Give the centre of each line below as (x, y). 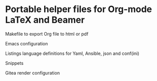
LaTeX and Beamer (45, 20)
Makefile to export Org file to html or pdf (47, 34)
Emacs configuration (27, 43)
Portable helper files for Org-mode (78, 9)
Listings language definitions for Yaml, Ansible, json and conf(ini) (72, 53)
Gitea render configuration (33, 73)
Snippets (14, 63)
